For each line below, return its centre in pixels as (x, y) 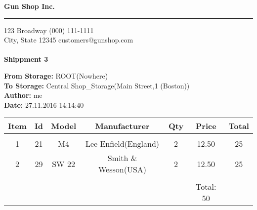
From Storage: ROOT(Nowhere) (56, 75)
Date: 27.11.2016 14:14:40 (44, 105)
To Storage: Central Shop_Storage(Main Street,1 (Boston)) (97, 85)
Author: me (23, 95)
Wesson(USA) (122, 169)
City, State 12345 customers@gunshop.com (69, 40)
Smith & (122, 158)
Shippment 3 (26, 59)
